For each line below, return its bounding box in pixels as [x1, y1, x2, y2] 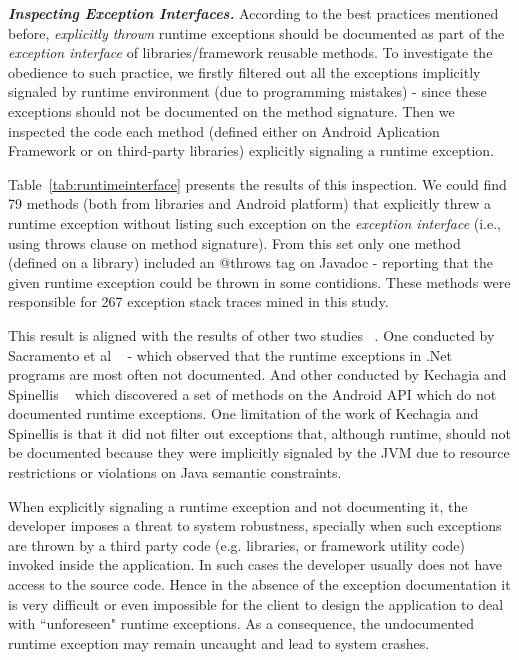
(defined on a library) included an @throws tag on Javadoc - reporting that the [8, 252, 494, 273]
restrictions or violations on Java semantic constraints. [8, 462, 342, 483]
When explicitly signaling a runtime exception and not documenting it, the [8, 495, 468, 516]
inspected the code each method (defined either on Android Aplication [8, 120, 440, 141]
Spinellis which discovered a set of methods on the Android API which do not [8, 383, 497, 404]
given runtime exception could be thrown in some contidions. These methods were [8, 271, 511, 292]
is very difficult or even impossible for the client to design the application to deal [8, 593, 504, 614]
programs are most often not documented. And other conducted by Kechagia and [8, 364, 507, 385]
